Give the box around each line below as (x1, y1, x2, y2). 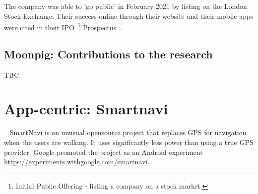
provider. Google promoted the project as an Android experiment (4, 146, 203, 157)
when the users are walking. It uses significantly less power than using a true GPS (4, 137, 254, 147)
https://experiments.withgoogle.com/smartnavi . (4, 156, 150, 167)
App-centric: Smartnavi (4, 98, 168, 119)
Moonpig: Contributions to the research (4, 46, 213, 61)
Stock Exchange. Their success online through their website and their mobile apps (4, 10, 254, 21)
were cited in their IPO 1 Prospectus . (4, 21, 122, 32)
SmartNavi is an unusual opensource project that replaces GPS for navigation (9, 127, 247, 138)
